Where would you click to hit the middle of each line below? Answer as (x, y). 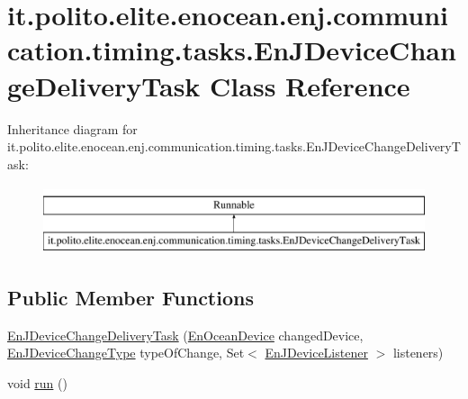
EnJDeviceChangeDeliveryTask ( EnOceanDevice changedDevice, (185, 335)
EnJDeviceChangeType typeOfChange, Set (126, 353)
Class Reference (310, 85)
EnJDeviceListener (316, 353)
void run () (37, 382)
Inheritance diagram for (72, 128)
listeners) (418, 353)
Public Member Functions (130, 297)
